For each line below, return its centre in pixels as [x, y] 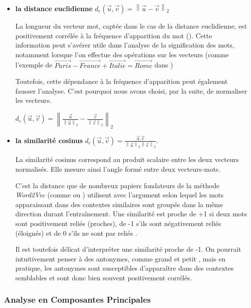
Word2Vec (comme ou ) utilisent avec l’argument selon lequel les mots [119, 195]
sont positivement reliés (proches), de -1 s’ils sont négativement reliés [118, 223]
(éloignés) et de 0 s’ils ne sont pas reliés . [76, 233]
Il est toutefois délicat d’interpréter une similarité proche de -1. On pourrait [128, 249]
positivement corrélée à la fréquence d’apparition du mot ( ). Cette [114, 35]
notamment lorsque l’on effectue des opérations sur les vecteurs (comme [122, 54]
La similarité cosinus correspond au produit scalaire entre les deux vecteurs [127, 159]
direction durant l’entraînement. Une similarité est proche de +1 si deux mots [131, 214]
